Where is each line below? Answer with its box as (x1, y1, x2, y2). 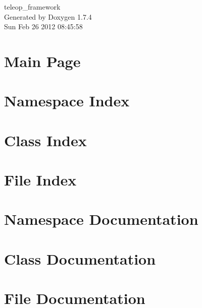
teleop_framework (4, 2, 61, 12)
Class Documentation (4, 248, 156, 269)
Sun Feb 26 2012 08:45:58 (4, 21, 83, 32)
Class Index (4, 130, 87, 150)
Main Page (4, 50, 81, 71)
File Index (4, 169, 77, 190)
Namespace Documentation (4, 209, 198, 229)
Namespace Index (4, 90, 130, 111)
